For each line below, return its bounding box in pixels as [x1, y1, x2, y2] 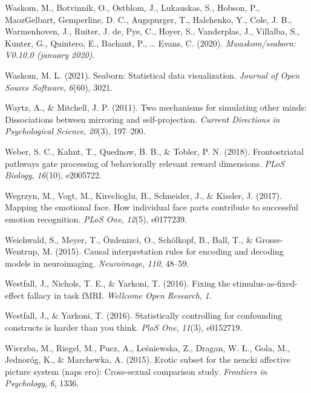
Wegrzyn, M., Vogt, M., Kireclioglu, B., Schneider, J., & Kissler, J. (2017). [5, 189, 282, 201]
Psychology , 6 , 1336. [5, 377, 79, 389]
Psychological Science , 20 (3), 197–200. [5, 125, 146, 137]
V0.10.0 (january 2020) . [5, 48, 95, 61]
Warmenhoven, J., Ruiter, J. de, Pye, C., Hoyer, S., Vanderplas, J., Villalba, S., [5, 25, 300, 37]
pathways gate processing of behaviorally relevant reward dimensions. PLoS [5, 157, 285, 169]
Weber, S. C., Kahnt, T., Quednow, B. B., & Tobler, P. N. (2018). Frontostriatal [5, 145, 304, 157]
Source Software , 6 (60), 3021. [5, 80, 113, 93]
